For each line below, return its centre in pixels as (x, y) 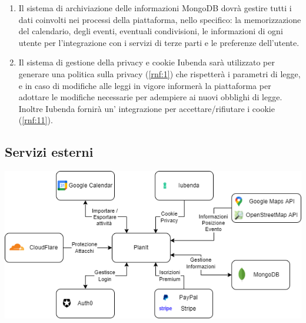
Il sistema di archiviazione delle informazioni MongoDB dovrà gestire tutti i (155, 8)
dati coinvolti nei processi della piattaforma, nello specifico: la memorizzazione (160, 19)
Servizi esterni (49, 152)
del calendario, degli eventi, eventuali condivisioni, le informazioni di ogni (151, 31)
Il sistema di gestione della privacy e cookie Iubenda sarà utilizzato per (147, 62)
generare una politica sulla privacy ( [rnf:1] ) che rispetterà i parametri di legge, (159, 73)
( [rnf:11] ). (36, 120)
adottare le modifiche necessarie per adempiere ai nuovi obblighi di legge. (150, 97)
